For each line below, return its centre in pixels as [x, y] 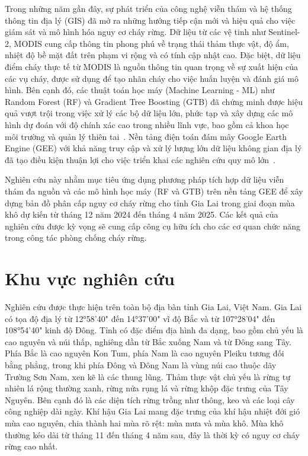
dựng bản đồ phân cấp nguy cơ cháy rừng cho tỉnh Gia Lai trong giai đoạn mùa [150, 203]
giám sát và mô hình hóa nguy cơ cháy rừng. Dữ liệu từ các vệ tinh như [135, 32]
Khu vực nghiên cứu [90, 278]
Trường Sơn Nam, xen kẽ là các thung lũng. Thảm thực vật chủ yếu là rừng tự [147, 376]
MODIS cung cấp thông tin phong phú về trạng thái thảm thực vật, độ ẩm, [151, 43]
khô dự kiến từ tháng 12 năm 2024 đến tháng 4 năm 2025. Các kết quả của [142, 214]
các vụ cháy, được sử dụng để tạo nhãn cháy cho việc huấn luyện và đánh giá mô [152, 78]
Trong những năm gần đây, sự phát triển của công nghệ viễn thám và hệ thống [148, 8]
